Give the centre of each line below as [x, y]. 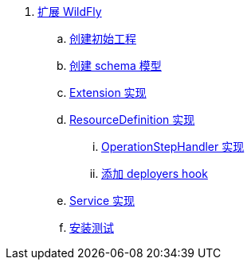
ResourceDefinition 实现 [132, 120]
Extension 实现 [108, 93]
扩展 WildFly [70, 12]
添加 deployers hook [155, 173]
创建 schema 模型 [116, 66]
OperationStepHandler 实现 [173, 146]
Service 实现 [102, 200]
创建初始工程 [103, 39]
